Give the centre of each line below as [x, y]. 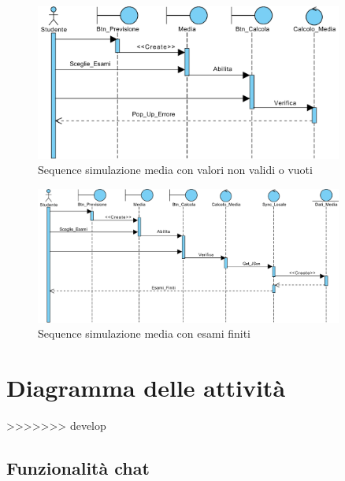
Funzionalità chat [78, 467]
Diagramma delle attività [146, 387]
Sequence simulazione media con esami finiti [145, 333]
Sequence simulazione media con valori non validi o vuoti [175, 170]
